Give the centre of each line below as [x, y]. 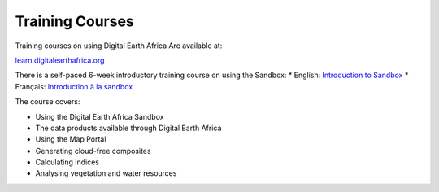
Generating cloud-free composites [93, 151]
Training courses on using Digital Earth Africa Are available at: [119, 46]
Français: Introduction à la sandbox [74, 86]
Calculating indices [67, 162]
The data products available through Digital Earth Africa [128, 128]
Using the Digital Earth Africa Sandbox [100, 116]
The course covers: [48, 102]
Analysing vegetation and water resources [106, 173]
